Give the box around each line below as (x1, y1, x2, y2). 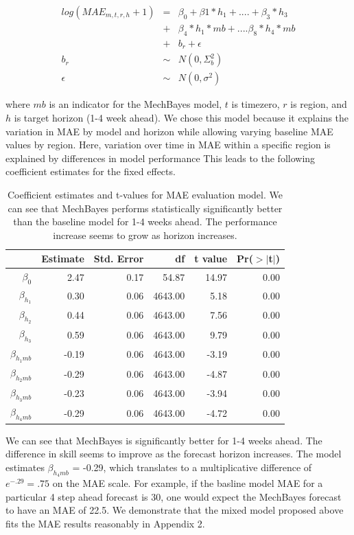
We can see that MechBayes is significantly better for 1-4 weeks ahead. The (5, 433, 322, 447)
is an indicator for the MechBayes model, (49, 97, 222, 111)
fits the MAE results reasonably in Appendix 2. (5, 516, 205, 530)
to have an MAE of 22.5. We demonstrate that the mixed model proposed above (5, 503, 344, 517)
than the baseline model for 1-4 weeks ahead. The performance (13, 214, 277, 229)
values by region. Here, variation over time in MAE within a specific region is (5, 137, 331, 152)
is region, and (290, 97, 347, 111)
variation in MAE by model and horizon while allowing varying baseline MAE (5, 124, 333, 138)
